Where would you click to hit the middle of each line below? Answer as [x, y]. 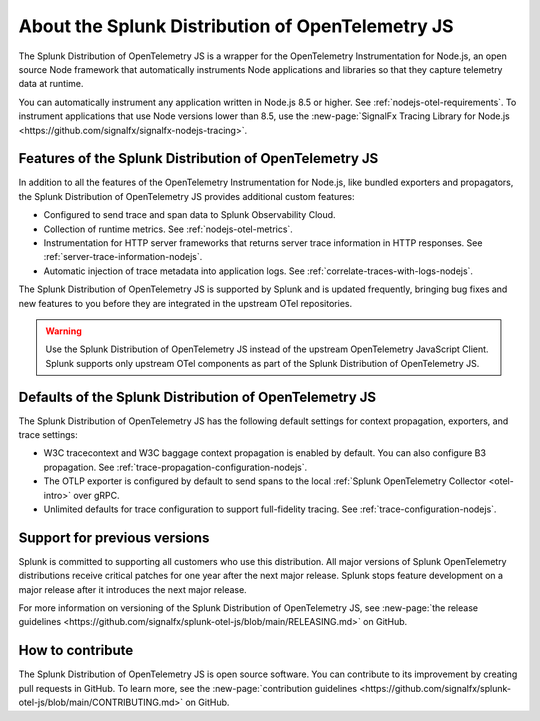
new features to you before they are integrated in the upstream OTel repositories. [185, 303]
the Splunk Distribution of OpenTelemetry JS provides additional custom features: [186, 196]
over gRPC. [96, 495]
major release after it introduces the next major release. [132, 589]
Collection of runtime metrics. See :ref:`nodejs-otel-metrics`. [168, 229]
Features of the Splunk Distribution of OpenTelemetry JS [198, 158]
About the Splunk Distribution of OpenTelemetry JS [236, 26]
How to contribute [76, 650]
